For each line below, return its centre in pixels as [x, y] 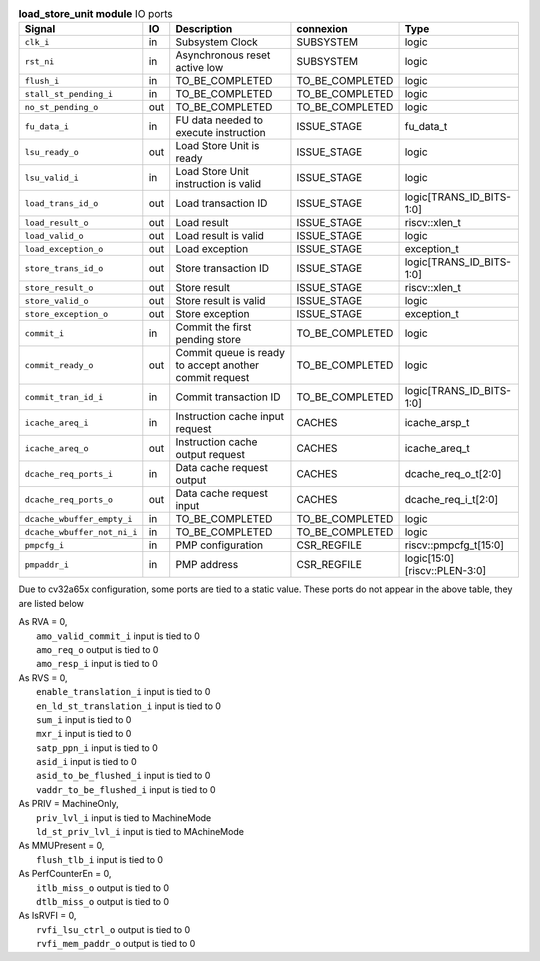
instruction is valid [218, 184]
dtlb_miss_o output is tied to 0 [103, 901]
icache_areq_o [56, 448]
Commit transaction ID [228, 397]
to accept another [217, 365]
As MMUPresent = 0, [61, 846]
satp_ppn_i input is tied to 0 [97, 747]
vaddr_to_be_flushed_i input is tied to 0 [126, 789]
